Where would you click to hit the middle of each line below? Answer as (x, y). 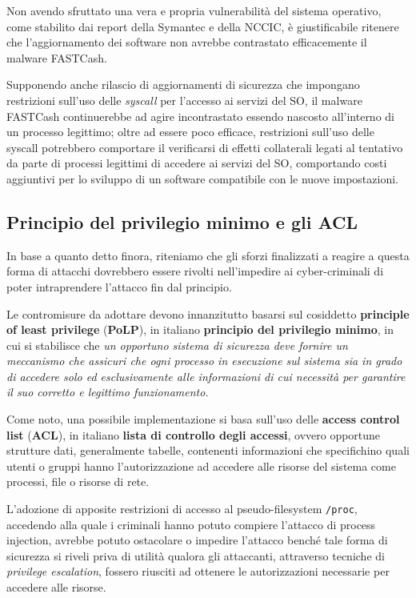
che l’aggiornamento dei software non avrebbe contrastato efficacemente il (187, 42)
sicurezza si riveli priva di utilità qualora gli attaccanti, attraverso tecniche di (196, 555)
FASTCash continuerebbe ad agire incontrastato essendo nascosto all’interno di (200, 116)
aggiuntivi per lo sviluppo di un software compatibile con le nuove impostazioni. (202, 178)
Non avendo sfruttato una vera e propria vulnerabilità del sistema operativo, (194, 10)
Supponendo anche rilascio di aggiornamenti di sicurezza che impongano (183, 84)
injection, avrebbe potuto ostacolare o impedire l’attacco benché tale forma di (197, 540)
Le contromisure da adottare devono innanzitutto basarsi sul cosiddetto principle (208, 313)
